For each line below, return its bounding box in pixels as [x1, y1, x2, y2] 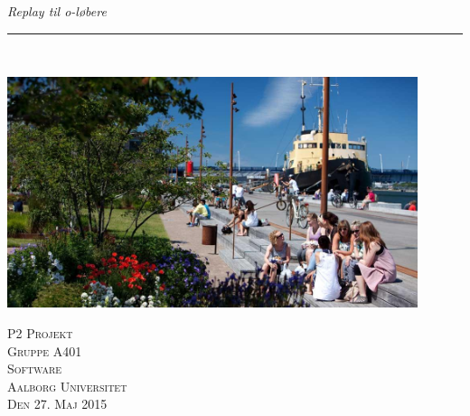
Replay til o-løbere [7, 2, 107, 20]
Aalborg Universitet [7, 376, 127, 395]
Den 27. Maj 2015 [7, 394, 108, 413]
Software [7, 359, 62, 378]
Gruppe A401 [7, 341, 82, 360]
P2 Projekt [7, 323, 73, 342]
